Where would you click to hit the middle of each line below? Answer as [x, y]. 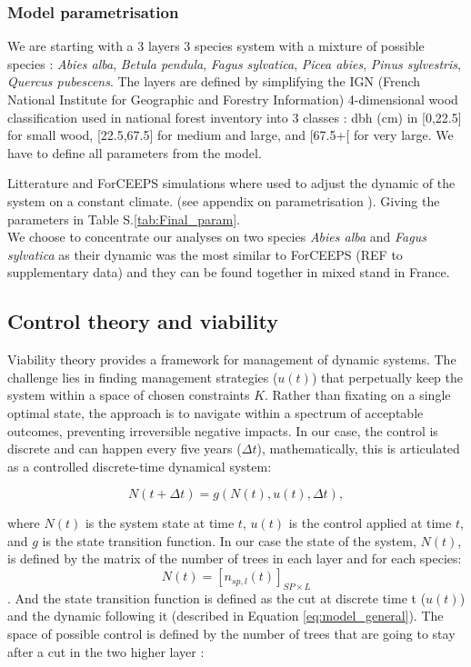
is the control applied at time [370, 523]
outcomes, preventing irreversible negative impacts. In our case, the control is [223, 430]
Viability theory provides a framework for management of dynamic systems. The [232, 359]
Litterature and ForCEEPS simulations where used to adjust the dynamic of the [231, 183]
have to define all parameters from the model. [135, 152]
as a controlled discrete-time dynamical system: [140, 466]
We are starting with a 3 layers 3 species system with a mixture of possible [216, 46]
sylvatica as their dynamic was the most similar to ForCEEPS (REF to [205, 254]
